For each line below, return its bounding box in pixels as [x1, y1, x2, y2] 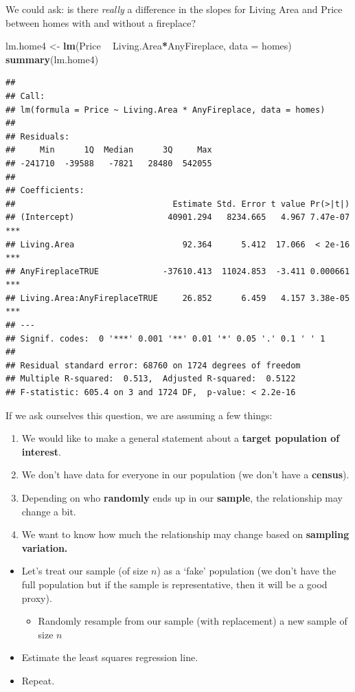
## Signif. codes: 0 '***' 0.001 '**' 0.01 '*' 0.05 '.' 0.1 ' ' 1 [5, 333, 325, 344]
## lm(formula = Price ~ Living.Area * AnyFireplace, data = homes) [5, 104, 325, 115]
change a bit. [21, 504, 76, 518]
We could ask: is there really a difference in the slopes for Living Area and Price [5, 2, 343, 16]
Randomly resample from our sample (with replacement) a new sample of [38, 614, 347, 628]
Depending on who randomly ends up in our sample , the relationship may [21, 491, 343, 504]
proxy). [21, 590, 52, 605]
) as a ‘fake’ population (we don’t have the [157, 563, 336, 578]
